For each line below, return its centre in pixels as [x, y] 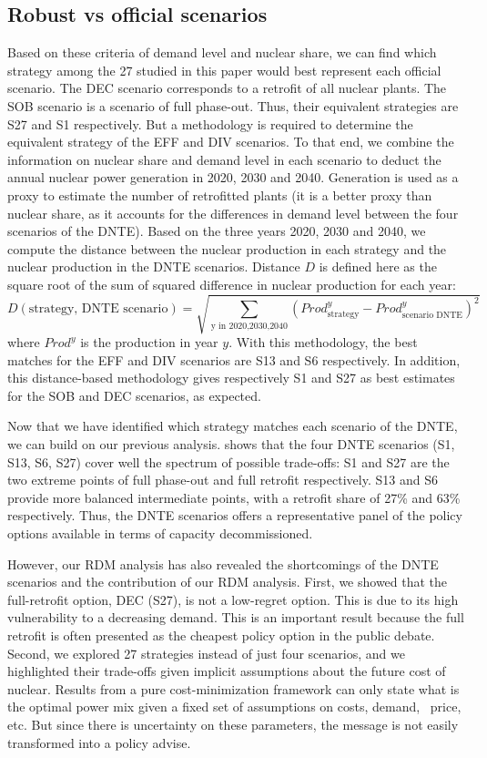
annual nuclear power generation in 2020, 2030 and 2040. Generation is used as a [233, 177]
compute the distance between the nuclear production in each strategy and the [227, 248]
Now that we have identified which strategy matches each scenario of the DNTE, [233, 426]
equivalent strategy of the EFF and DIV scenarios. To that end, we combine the [231, 142]
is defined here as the [378, 266]
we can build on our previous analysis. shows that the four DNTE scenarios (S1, [231, 444]
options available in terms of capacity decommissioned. [160, 533]
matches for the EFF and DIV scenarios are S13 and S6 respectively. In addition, [234, 359]
